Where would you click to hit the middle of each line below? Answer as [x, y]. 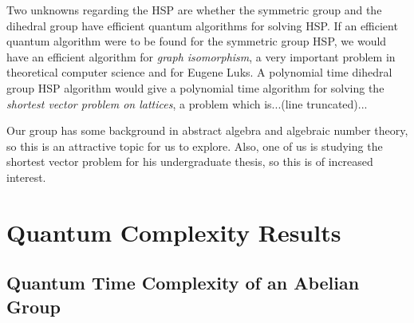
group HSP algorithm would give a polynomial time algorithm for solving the [195, 87]
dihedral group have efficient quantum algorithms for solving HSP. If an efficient [202, 25]
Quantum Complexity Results [174, 232]
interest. [26, 177]
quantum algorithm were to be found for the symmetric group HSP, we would [197, 41]
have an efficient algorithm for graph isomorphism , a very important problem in [201, 56]
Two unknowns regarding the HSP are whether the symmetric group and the [194, 10]
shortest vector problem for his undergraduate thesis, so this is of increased [190, 161]
